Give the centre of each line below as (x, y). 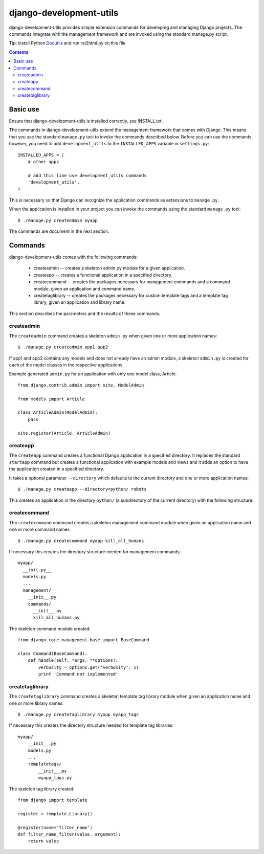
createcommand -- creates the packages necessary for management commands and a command (132, 282)
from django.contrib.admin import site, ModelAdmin (81, 385)
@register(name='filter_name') (55, 827)
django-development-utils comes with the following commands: (73, 257)
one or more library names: (36, 703)
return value (43, 841)
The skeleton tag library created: (42, 789)
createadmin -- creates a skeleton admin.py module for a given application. (109, 268)
